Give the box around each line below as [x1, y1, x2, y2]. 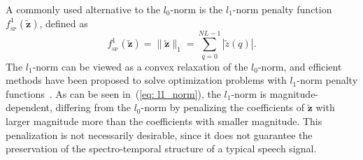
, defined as [39, 15, 88, 30]
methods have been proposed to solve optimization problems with [6, 73, 287, 87]
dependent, [6, 100, 52, 115]
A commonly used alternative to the [6, 2, 160, 16]
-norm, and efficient [257, 59, 342, 73]
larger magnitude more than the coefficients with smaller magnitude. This [6, 113, 322, 128]
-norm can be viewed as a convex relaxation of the [32, 59, 248, 73]
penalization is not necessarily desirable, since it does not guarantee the [6, 127, 313, 142]
